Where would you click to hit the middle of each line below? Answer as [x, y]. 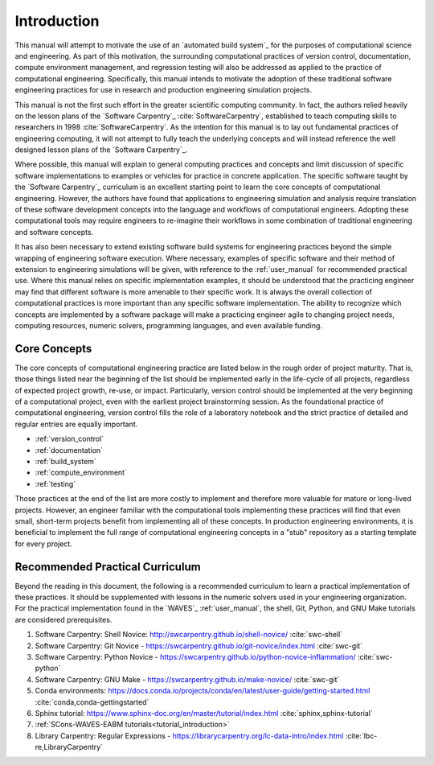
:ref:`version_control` [70, 439]
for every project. [43, 544]
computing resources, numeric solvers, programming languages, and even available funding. [169, 325]
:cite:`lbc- [361, 735]
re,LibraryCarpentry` [69, 747]
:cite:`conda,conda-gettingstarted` [92, 702]
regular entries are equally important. [76, 424]
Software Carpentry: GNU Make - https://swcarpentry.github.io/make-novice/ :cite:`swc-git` [187, 679]
